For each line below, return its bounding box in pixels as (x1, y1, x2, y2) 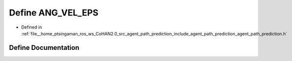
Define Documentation (9, 44, 79, 52)
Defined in (21, 24, 42, 30)
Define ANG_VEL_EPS (9, 7, 98, 18)
